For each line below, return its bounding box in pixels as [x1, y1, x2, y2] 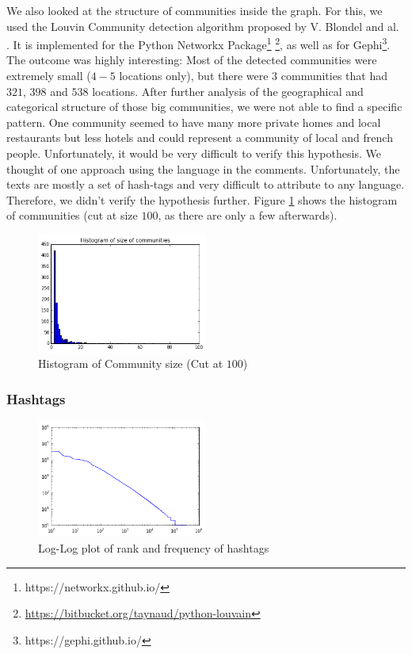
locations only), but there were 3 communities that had [119, 67, 388, 84]
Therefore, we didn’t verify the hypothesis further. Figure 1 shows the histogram [6, 191, 398, 208]
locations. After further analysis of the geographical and [92, 82, 364, 99]
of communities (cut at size [6, 207, 138, 224]
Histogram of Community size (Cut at [38, 355, 223, 372]
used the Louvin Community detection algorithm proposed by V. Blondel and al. [6, 17, 399, 34]
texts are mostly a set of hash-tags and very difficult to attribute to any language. [6, 176, 405, 193]
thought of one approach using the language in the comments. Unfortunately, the [6, 160, 400, 177]
